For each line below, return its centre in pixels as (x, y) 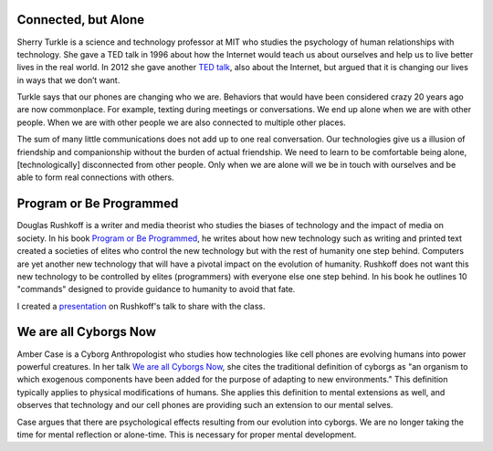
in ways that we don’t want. (68, 80)
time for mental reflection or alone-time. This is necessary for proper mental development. (187, 435)
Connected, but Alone (81, 20)
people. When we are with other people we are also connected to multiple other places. (181, 122)
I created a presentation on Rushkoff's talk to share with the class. (141, 306)
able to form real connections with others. (95, 177)
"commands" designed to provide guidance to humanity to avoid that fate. (156, 289)
